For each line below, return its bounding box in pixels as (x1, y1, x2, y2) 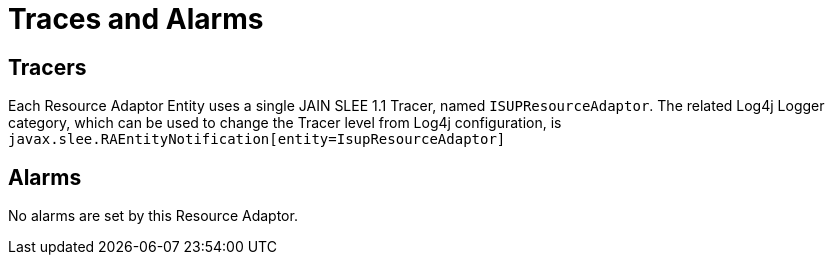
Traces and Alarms (8, 2, 264, 36)
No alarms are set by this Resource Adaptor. (8, 207, 298, 225)
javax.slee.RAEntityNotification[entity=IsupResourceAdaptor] (8, 131, 506, 148)
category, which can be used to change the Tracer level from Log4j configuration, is (8, 114, 562, 132)
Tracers (8, 54, 87, 80)
